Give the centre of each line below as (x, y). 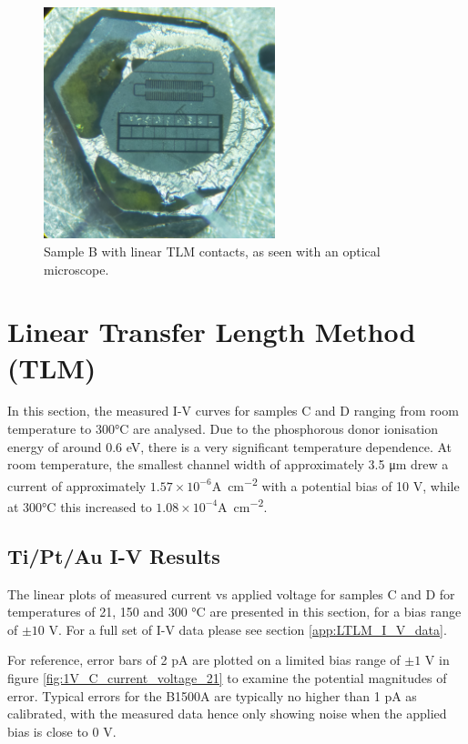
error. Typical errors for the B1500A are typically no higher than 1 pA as (212, 695)
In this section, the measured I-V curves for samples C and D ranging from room (233, 411)
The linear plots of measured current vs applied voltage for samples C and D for (231, 593)
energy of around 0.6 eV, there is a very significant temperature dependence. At (230, 446)
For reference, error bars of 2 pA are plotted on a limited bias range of (204, 660)
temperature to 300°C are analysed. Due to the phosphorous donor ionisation (223, 429)
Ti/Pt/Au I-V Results (114, 555)
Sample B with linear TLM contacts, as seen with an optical (212, 251)
